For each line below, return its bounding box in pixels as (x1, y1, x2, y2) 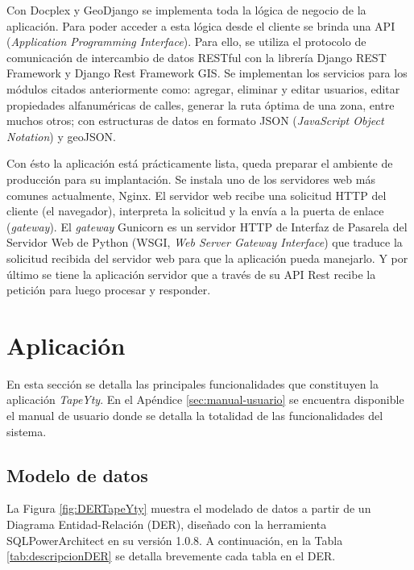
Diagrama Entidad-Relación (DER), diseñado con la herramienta (6, 515, 327, 532)
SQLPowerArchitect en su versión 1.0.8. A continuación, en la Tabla (6, 531, 343, 548)
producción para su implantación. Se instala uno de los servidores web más (6, 170, 375, 187)
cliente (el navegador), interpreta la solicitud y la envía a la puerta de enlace (6, 202, 384, 219)
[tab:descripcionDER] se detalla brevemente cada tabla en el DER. (6, 547, 336, 564)
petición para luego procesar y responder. (6, 281, 211, 298)
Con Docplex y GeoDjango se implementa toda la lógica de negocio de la (6, 2, 366, 18)
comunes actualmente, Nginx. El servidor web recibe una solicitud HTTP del (6, 186, 387, 203)
